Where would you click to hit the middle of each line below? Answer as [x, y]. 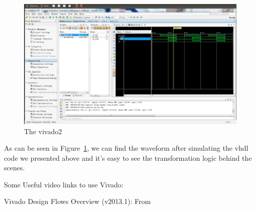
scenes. [15, 168]
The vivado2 [43, 131]
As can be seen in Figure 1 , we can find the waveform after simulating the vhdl [126, 148]
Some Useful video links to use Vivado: [64, 184]
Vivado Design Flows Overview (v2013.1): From [77, 201]
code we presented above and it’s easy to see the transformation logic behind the [128, 157]
